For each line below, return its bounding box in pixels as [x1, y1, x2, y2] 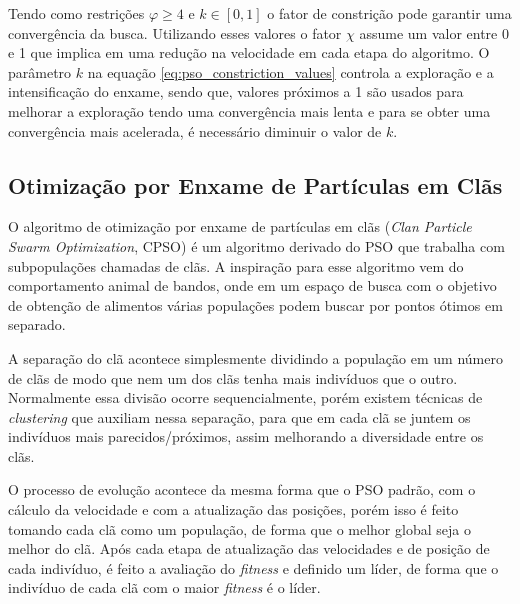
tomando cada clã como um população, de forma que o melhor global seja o [8, 518, 471, 539]
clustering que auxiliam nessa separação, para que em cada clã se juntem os [8, 406, 471, 427]
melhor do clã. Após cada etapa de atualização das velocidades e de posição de [8, 538, 490, 559]
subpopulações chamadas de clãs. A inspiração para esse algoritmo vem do [8, 255, 464, 276]
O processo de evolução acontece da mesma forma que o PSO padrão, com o [8, 479, 476, 500]
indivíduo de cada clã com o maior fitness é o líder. [8, 577, 321, 598]
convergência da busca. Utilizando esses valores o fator [8, 22, 342, 43]
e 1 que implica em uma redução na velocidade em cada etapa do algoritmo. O [8, 42, 490, 63]
